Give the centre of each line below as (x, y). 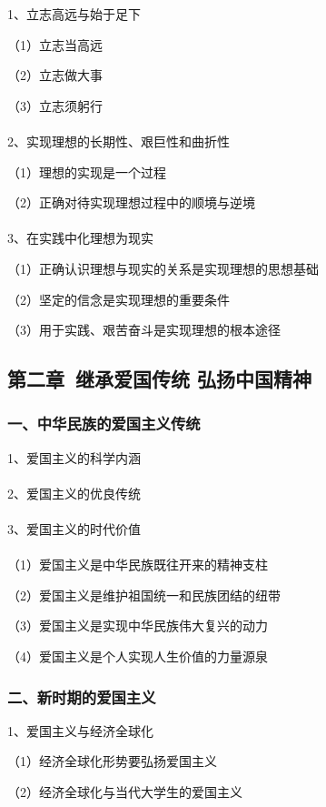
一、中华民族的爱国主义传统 (104, 424)
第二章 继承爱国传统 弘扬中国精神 (160, 379)
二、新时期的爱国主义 (82, 696)
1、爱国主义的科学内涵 (74, 457)
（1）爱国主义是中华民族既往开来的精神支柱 (138, 565)
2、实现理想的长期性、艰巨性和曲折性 (119, 141)
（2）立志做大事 (55, 75)
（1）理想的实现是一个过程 (87, 171)
